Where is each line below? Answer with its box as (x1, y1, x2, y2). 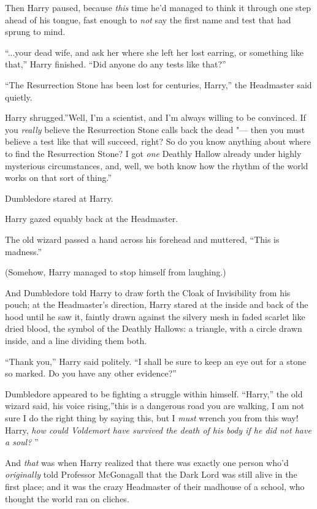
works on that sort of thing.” (5, 171, 112, 184)
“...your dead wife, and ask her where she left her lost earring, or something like (5, 45, 304, 58)
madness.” (5, 245, 42, 258)
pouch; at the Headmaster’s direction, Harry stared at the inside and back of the (5, 298, 308, 311)
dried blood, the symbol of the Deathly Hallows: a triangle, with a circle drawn (5, 322, 302, 335)
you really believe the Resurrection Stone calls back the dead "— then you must (5, 123, 305, 136)
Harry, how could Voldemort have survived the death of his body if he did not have (5, 423, 311, 436)
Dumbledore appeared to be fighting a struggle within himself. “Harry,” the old (5, 387, 303, 400)
